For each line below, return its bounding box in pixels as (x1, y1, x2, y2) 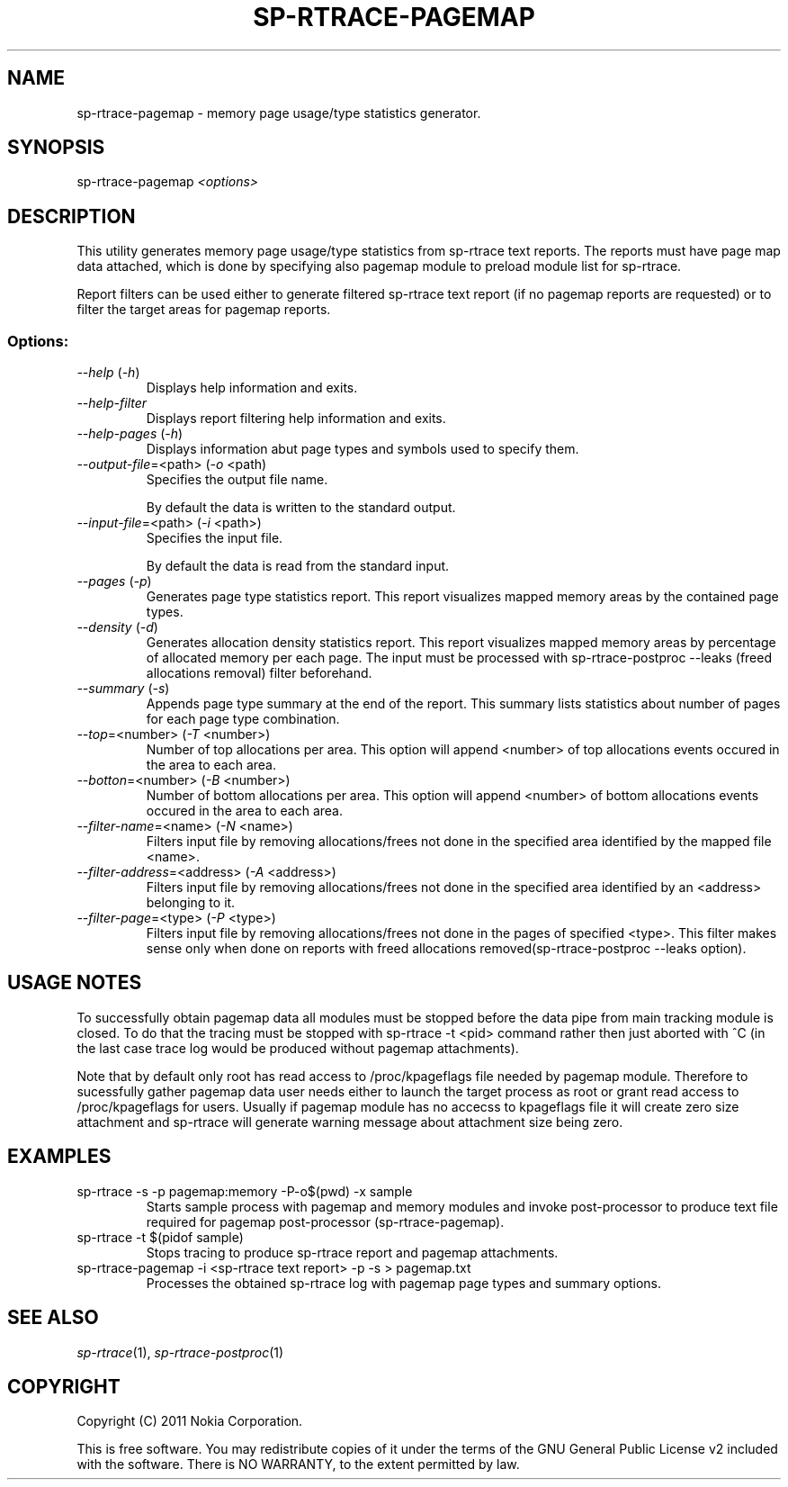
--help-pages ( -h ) (76, 426, 184, 442)
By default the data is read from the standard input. (146, 558, 450, 574)
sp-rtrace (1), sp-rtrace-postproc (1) (76, 1344, 284, 1360)
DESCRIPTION (7, 204, 136, 228)
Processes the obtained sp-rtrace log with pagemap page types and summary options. (146, 1275, 662, 1291)
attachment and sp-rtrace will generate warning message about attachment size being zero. (76, 1113, 623, 1130)
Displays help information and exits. (146, 380, 358, 396)
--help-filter (76, 395, 148, 411)
